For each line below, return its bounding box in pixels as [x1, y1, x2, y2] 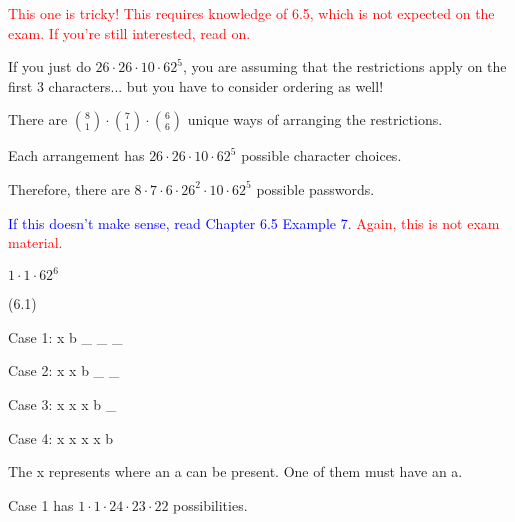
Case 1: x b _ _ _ [8, 326, 123, 347]
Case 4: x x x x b [8, 427, 114, 448]
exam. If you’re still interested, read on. [8, 22, 251, 43]
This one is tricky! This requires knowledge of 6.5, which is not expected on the [8, 3, 495, 23]
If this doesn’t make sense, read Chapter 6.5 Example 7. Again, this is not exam [8, 212, 500, 233]
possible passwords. [256, 178, 375, 199]
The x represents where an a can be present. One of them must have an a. [8, 461, 463, 482]
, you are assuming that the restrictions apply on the [182, 56, 507, 77]
